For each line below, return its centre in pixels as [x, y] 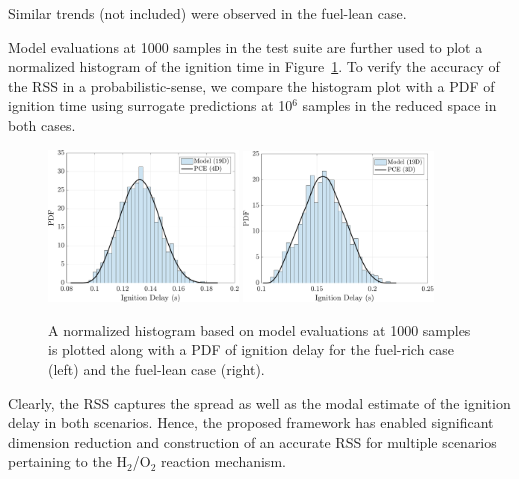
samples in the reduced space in [399, 105]
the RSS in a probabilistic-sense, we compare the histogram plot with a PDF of [251, 85]
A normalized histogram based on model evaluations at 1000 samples [259, 329]
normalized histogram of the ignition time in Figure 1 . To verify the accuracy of [254, 66]
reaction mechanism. [223, 461]
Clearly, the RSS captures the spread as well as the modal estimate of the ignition [259, 402]
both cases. [42, 124]
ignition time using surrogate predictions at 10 [150, 105]
